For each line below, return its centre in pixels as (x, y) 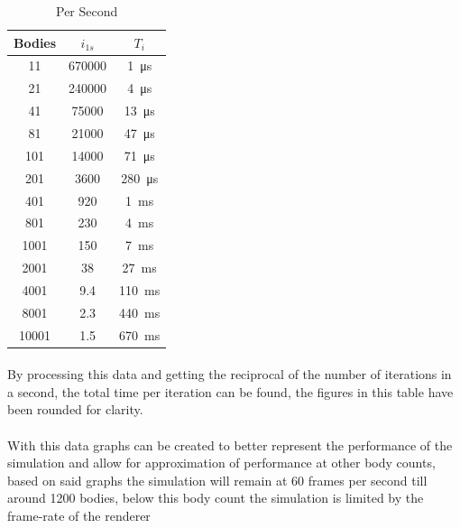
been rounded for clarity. (75, 409)
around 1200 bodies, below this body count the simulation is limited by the (216, 498)
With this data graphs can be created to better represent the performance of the (230, 445)
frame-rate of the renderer (79, 515)
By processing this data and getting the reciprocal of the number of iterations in (230, 374)
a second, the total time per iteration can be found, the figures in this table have (230, 391)
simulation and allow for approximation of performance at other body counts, (221, 463)
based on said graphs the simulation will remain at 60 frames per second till (217, 480)
